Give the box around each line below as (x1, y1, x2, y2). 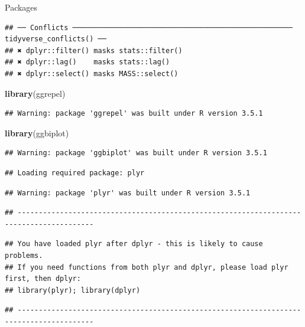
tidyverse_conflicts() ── (5, 35, 106, 44)
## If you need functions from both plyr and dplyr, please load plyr (5, 263, 288, 272)
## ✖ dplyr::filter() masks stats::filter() (5, 46, 183, 55)
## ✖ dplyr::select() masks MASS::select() (5, 69, 179, 78)
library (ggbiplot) (5, 126, 69, 139)
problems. (5, 251, 43, 260)
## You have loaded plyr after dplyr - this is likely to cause (5, 240, 263, 248)
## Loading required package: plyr (5, 168, 145, 177)
